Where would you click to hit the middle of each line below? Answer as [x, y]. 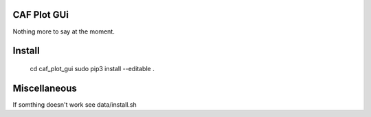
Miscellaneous [45, 88]
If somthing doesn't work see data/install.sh [75, 104]
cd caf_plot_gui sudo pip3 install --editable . [92, 68]
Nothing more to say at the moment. [64, 31]
